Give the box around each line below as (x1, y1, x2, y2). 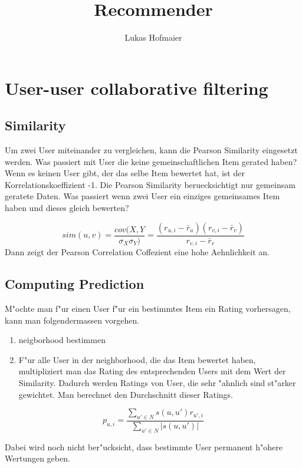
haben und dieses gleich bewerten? (5, 202, 129, 214)
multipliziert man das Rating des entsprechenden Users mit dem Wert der (18, 365, 286, 377)
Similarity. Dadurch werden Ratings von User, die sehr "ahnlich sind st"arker (18, 376, 296, 388)
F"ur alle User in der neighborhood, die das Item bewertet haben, (18, 353, 256, 365)
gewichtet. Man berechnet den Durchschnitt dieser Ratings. (18, 388, 233, 400)
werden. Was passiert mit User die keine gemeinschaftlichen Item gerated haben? (5, 155, 297, 167)
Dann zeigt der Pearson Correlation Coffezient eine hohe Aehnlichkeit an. (5, 246, 270, 258)
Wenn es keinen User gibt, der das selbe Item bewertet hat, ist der (5, 167, 245, 179)
